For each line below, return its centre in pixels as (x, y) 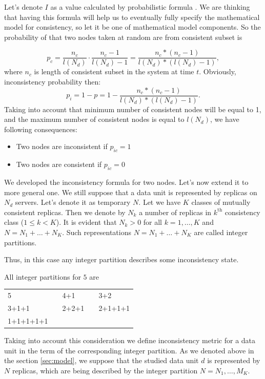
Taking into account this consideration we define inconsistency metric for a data (130, 340)
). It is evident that (86, 222)
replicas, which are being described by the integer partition (105, 370)
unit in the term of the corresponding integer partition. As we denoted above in (129, 350)
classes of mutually (221, 202)
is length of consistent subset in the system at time (114, 71)
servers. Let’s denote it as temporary (73, 202)
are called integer (221, 232)
